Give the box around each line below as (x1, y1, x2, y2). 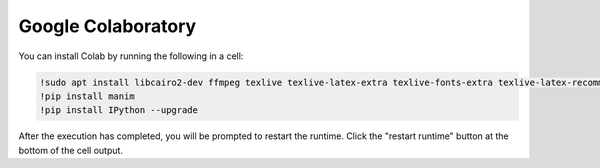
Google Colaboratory (18, 15, 197, 37)
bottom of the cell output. (18, 144, 124, 156)
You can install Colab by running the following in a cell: (18, 50, 244, 62)
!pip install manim (39, 90, 135, 102)
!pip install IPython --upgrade (39, 105, 199, 116)
